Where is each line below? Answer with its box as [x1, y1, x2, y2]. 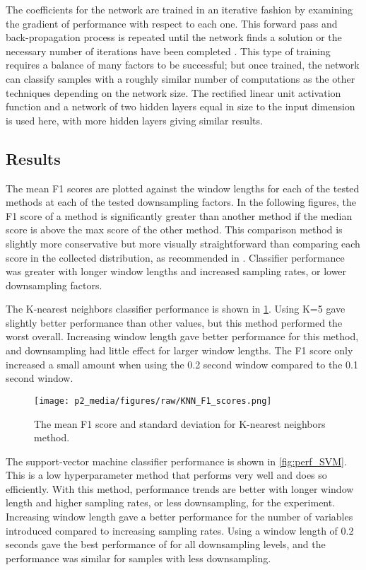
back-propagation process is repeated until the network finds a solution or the [6, 30, 342, 45]
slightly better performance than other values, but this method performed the [6, 315, 343, 330]
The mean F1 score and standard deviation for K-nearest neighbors [34, 416, 326, 431]
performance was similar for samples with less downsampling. [6, 550, 271, 565]
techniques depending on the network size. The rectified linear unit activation [6, 85, 341, 100]
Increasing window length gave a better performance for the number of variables [6, 509, 353, 524]
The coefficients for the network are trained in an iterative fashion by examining [6, 2, 353, 16]
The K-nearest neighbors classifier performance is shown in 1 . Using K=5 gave [6, 301, 346, 316]
